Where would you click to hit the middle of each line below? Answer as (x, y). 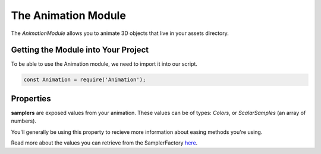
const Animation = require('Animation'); (85, 80)
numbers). (24, 121)
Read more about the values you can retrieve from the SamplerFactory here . (104, 143)
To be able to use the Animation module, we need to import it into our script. (104, 64)
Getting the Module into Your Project (80, 50)
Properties (31, 99)
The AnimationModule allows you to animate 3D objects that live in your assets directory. (120, 33)
